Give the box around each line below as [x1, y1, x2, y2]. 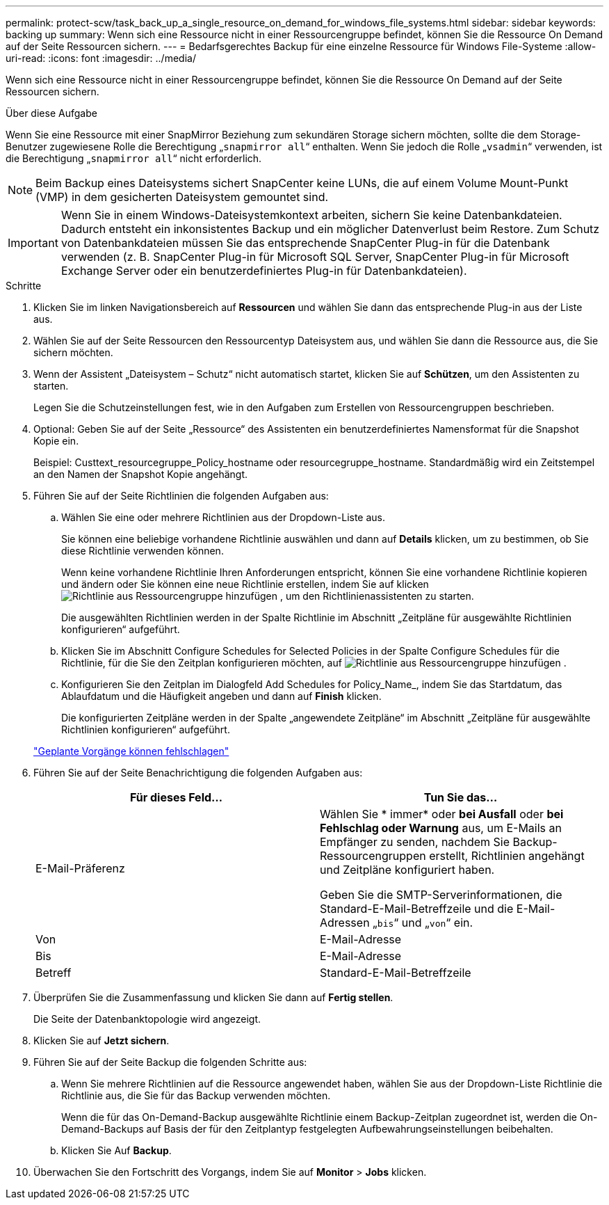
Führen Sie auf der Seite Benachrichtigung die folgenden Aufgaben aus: [33, 767, 363, 779]
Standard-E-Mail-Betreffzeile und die [320, 902, 514, 916]
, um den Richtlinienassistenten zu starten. [279, 590, 474, 602]
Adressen [320, 916, 370, 929]
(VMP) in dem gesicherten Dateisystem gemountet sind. [35, 190, 329, 204]
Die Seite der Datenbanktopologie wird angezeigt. [33, 1013, 261, 1025]
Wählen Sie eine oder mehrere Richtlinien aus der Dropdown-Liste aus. [61, 511, 386, 523]
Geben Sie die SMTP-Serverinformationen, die [320, 888, 562, 902]
